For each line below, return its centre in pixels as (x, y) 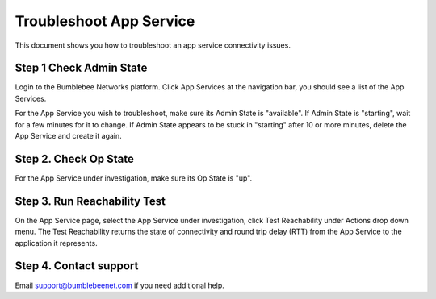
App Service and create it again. (69, 136)
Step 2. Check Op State (75, 158)
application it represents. (56, 243)
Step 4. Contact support (77, 266)
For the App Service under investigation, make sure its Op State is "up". (134, 178)
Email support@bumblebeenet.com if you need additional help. (120, 285)
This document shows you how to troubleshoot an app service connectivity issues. (153, 45)
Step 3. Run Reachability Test (90, 201)
